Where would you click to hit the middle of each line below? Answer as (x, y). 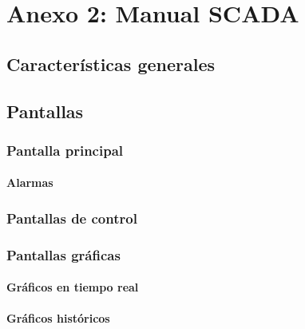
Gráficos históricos (58, 318)
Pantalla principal (65, 150)
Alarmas (30, 182)
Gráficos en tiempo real (73, 287)
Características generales (111, 63)
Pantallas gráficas (63, 254)
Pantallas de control (72, 218)
